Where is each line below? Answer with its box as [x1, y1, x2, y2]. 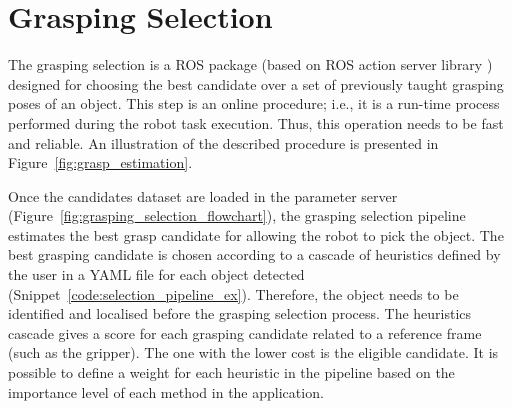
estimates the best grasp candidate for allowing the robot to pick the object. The [8, 224, 504, 245]
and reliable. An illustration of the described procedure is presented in [8, 132, 439, 153]
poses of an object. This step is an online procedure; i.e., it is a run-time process [8, 93, 500, 114]
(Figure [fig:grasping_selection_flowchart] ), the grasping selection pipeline [8, 205, 466, 226]
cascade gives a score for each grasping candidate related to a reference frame [8, 322, 482, 343]
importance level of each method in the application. [8, 381, 324, 402]
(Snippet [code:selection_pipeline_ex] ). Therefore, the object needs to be [8, 283, 459, 304]
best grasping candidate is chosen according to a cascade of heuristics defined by [8, 244, 501, 265]
